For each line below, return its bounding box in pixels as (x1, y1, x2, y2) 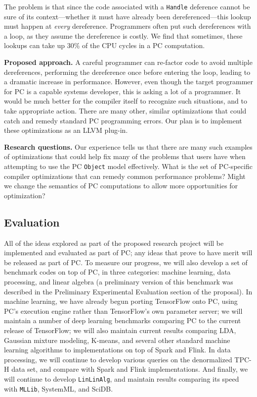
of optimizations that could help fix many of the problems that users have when (4, 151, 246, 162)
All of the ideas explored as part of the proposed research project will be (4, 237, 224, 248)
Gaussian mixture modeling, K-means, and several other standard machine (4, 335, 230, 345)
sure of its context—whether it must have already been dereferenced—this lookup (4, 11, 251, 21)
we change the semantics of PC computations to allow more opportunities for (4, 180, 238, 191)
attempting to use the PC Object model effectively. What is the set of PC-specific (4, 161, 253, 171)
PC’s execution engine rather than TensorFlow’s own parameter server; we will (4, 305, 243, 316)
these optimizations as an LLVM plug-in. (4, 125, 128, 135)
